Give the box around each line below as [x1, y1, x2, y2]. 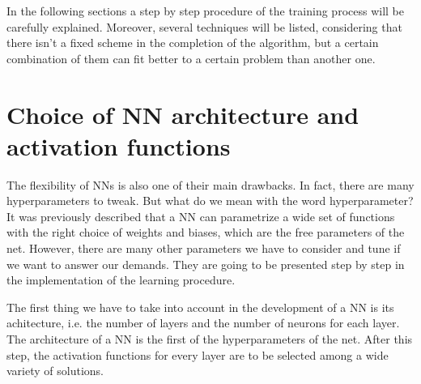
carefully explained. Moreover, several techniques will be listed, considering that [6, 18, 402, 35]
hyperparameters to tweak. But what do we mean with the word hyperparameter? [6, 192, 414, 209]
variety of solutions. [6, 362, 104, 379]
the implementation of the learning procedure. [6, 271, 236, 288]
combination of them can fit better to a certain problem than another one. [6, 49, 376, 66]
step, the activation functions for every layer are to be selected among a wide [6, 346, 389, 363]
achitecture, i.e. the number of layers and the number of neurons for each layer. [6, 314, 400, 331]
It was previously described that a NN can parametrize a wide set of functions [6, 207, 395, 224]
